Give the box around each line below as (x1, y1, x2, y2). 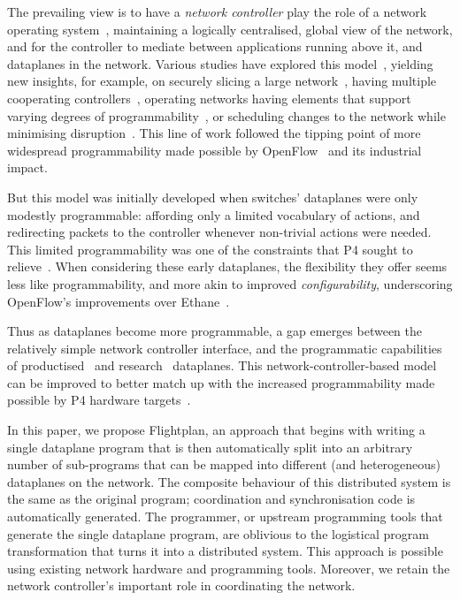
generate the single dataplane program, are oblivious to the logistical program (7, 524, 429, 543)
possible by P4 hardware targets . (7, 391, 191, 409)
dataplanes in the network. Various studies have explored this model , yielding (7, 54, 433, 72)
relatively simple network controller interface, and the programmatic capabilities (7, 338, 442, 357)
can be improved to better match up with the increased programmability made (7, 373, 435, 391)
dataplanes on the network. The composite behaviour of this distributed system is (7, 472, 451, 490)
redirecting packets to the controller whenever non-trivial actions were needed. (7, 223, 432, 241)
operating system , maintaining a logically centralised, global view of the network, (7, 19, 453, 38)
